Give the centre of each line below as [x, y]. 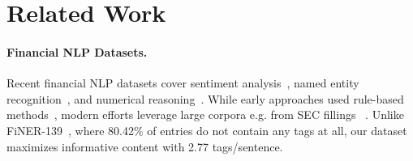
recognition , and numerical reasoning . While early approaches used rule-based [205, 98]
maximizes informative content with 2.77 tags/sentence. [145, 146]
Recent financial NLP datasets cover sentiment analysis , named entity [183, 83]
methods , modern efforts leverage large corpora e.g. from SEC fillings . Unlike [205, 114]
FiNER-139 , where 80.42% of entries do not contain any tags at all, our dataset [207, 130]
